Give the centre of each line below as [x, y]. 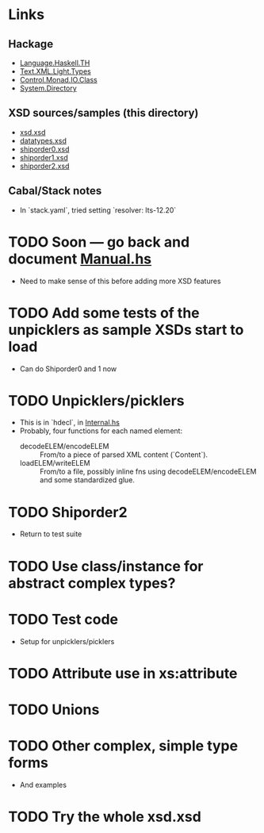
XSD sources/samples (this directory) [103, 113]
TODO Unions [54, 710]
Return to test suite [51, 534]
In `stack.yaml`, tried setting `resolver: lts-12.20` [98, 210]
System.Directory [48, 88]
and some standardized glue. [87, 480]
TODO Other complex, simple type [123, 746]
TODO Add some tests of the [104, 313]
